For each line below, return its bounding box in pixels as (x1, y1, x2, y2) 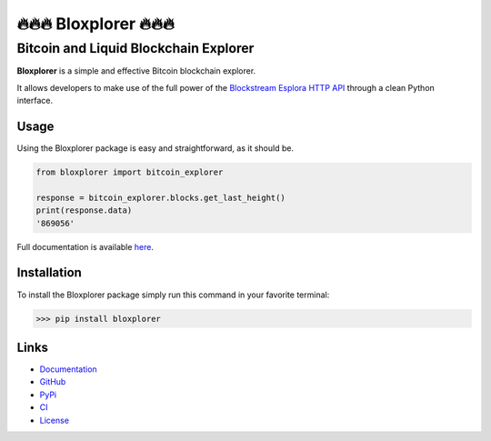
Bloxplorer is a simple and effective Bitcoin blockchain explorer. (16, 65, 256, 76)
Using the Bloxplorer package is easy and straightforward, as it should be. (16, 143, 295, 154)
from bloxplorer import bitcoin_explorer (35, 167, 224, 177)
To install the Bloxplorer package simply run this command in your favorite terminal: (16, 289, 330, 300)
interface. (16, 95, 54, 106)
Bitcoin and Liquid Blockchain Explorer (16, 40, 255, 56)
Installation (16, 265, 82, 281)
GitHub (39, 376, 66, 387)
